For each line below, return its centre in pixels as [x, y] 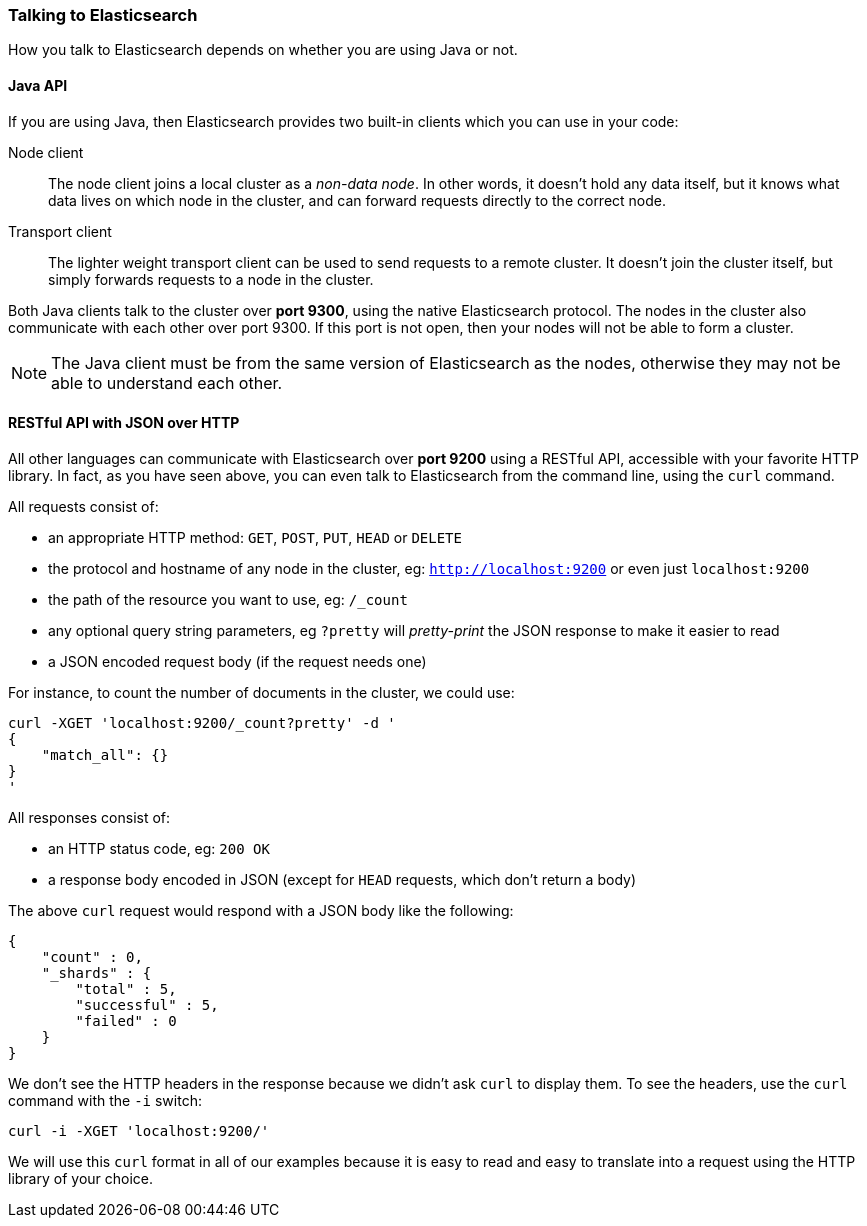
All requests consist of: [83, 506]
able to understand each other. [167, 382]
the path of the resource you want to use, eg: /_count [228, 599]
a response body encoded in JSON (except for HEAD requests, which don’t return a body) [342, 879]
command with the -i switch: [105, 1100]
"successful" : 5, [147, 1004]
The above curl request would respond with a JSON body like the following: [261, 910]
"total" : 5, [126, 988]
